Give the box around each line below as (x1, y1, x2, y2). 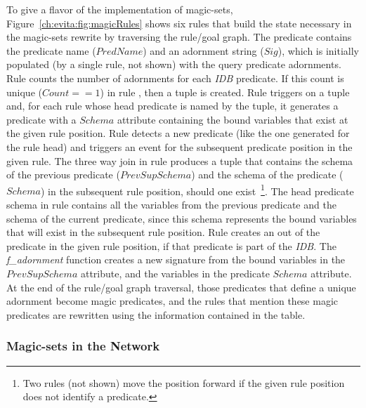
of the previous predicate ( (6, 167, 120, 182)
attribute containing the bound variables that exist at (117, 112, 348, 126)
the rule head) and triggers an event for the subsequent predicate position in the (6, 139, 353, 154)
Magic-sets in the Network (6, 337, 160, 355)
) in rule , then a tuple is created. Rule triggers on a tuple (100, 84, 350, 99)
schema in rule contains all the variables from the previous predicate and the (6, 197, 336, 211)
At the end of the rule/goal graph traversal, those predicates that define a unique (6, 279, 356, 294)
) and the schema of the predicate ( (191, 167, 344, 182)
